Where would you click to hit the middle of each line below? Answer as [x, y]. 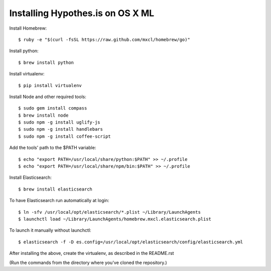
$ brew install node [43, 115]
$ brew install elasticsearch [55, 189]
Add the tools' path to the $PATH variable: [53, 148]
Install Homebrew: [28, 28]
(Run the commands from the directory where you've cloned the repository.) [88, 262]
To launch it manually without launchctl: [50, 230]
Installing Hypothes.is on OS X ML [82, 13]
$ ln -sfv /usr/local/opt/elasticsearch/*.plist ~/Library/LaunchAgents [109, 212]
